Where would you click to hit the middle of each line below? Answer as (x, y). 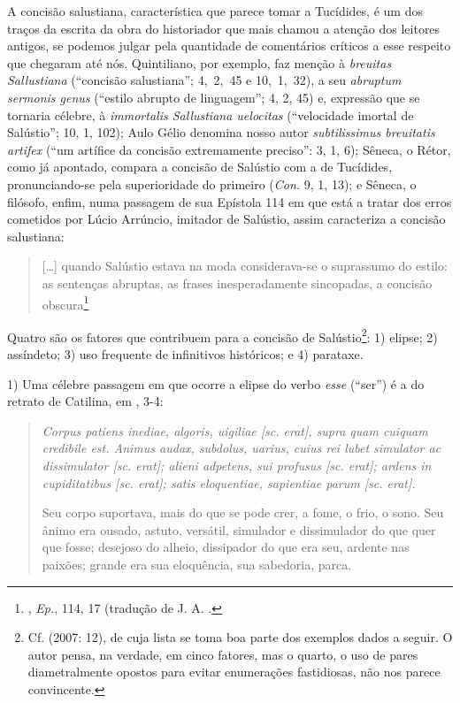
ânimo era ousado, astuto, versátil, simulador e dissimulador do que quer (239, 529)
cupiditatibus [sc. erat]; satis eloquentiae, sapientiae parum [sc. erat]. (229, 482)
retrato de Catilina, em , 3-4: (85, 401)
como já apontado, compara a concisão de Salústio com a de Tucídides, (200, 167)
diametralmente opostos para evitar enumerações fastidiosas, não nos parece (234, 672)
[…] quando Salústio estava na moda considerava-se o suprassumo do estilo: (245, 266)
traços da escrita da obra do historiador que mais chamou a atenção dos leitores (224, 28)
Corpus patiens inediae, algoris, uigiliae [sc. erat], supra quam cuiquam (235, 430)
